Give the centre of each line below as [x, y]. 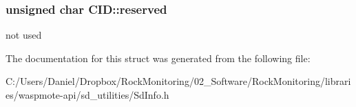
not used [24, 35]
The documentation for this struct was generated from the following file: [158, 58]
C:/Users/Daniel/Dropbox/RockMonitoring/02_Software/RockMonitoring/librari [178, 81]
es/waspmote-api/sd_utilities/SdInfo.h [87, 95]
